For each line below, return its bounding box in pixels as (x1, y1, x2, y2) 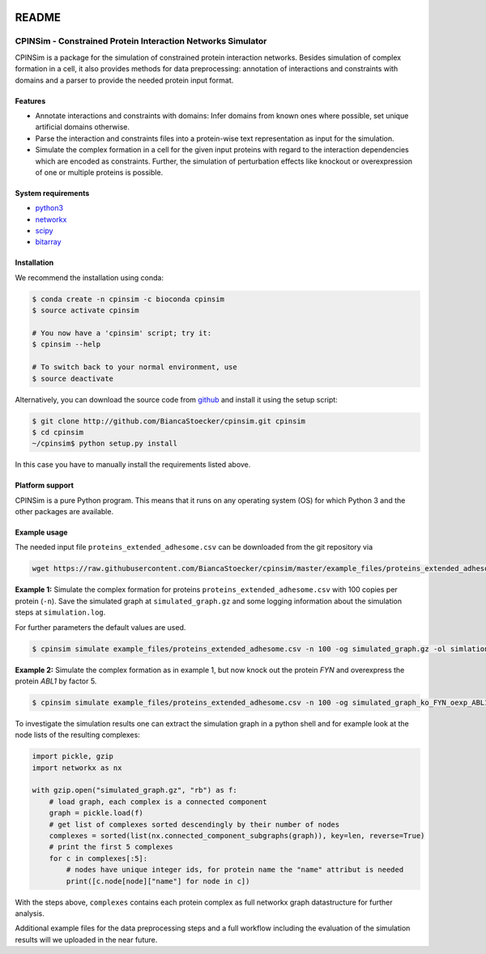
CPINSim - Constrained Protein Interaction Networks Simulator (15, 36, 267, 47)
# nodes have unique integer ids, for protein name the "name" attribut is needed (66, 865, 404, 875)
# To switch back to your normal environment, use (32, 363, 238, 372)
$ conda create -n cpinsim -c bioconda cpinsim (32, 294, 224, 304)
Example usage (15, 527, 68, 538)
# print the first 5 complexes (49, 842, 173, 852)
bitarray (35, 237, 62, 247)
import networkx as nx (32, 763, 122, 773)
